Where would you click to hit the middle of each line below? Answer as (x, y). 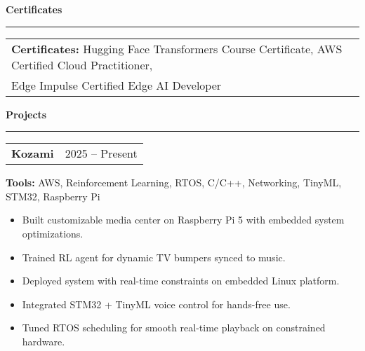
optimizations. (53, 233)
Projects (26, 114)
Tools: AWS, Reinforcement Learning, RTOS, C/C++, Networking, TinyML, (174, 183)
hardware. (44, 341)
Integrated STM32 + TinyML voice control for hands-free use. (156, 304)
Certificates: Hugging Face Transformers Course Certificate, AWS (177, 48)
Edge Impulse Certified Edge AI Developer (117, 85)
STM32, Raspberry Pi (53, 196)
